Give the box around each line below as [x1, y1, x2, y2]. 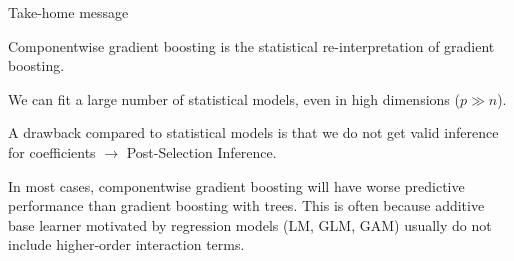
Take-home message [8, 2, 129, 22]
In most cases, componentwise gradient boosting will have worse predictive [8, 175, 465, 196]
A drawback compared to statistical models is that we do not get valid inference [8, 122, 499, 143]
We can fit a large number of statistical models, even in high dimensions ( [8, 88, 460, 109]
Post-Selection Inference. [126, 141, 277, 162]
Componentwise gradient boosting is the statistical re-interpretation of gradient [8, 35, 495, 56]
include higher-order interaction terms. [8, 234, 245, 255]
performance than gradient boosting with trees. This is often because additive [8, 195, 485, 216]
